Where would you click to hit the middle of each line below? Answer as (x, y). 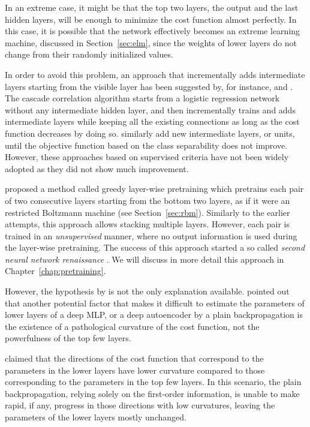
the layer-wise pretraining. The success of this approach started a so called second (155, 247)
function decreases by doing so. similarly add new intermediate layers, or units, (150, 133)
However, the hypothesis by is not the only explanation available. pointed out (147, 291)
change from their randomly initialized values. (89, 54)
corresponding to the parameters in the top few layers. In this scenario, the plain (153, 382)
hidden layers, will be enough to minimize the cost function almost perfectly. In (151, 19)
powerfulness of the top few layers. (68, 338)
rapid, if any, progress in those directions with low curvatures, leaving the (140, 405)
